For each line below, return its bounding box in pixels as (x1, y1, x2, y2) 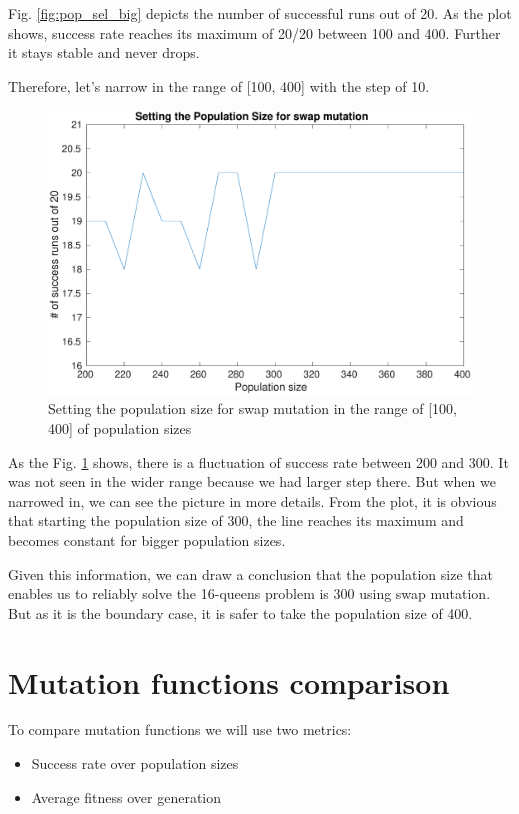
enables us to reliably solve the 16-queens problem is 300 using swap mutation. (8, 583, 491, 604)
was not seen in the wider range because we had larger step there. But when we (8, 471, 496, 492)
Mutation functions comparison (8, 661, 450, 702)
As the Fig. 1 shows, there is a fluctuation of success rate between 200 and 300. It (8, 451, 509, 472)
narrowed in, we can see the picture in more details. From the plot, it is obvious (8, 490, 497, 511)
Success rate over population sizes (31, 753, 239, 774)
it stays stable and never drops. (8, 42, 200, 63)
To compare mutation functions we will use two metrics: (8, 719, 352, 740)
